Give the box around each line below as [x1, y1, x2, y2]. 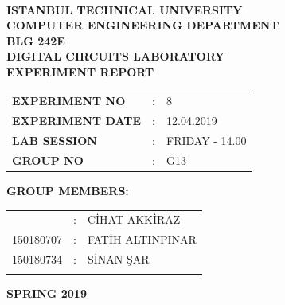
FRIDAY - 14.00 [166, 132, 247, 148]
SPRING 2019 [6, 285, 87, 302]
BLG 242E [6, 32, 65, 49]
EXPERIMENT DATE [12, 112, 142, 129]
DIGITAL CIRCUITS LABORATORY [6, 48, 224, 65]
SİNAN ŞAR [87, 250, 150, 267]
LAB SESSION [12, 132, 97, 148]
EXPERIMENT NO [12, 92, 126, 109]
